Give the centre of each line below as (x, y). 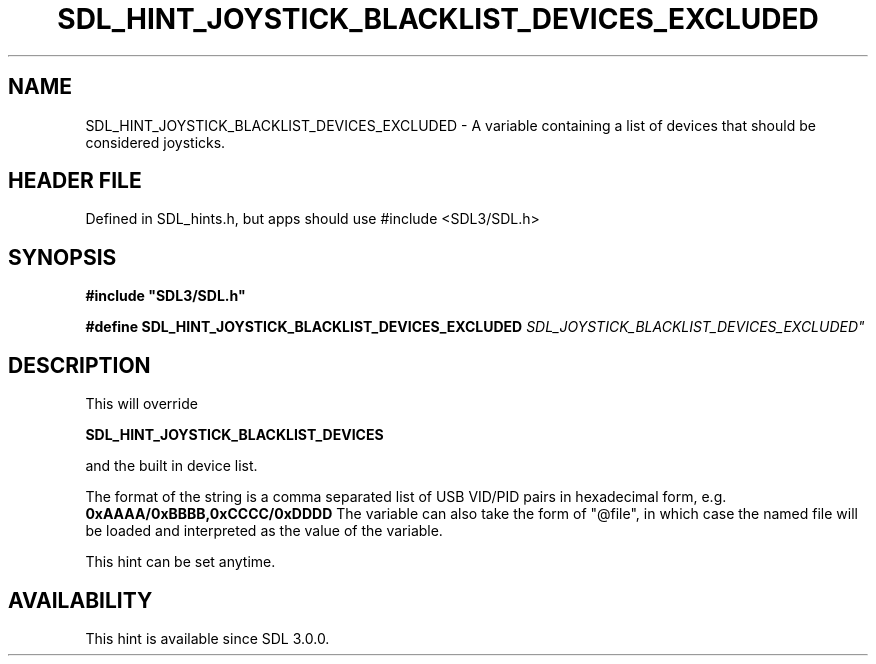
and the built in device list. (171, 466)
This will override (141, 404)
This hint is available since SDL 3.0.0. (207, 638)
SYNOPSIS (62, 257)
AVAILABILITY (80, 600)
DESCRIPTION (79, 365)
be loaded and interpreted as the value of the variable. (264, 531)
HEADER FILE (75, 181)
